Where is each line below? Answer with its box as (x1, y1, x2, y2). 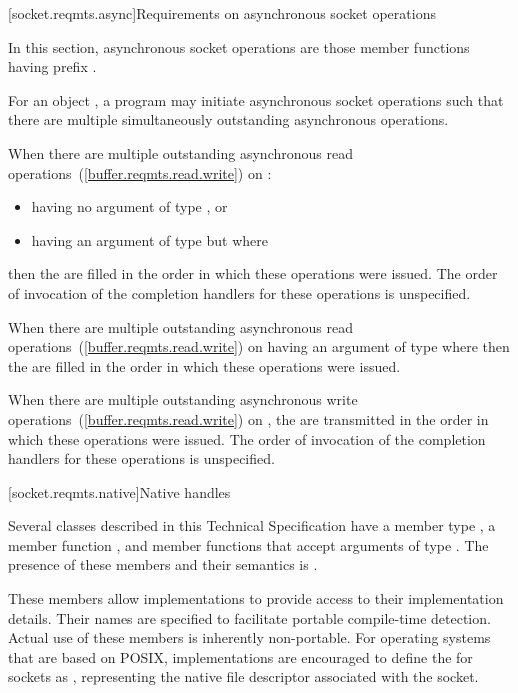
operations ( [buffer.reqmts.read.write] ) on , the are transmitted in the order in (8, 408, 489, 429)
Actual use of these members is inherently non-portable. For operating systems (8, 627, 491, 648)
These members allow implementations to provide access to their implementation (8, 588, 504, 609)
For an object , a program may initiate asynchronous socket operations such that (8, 89, 504, 110)
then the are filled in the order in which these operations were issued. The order (8, 263, 498, 284)
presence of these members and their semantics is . (8, 554, 318, 575)
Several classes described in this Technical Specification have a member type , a (8, 515, 496, 536)
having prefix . (8, 56, 97, 77)
